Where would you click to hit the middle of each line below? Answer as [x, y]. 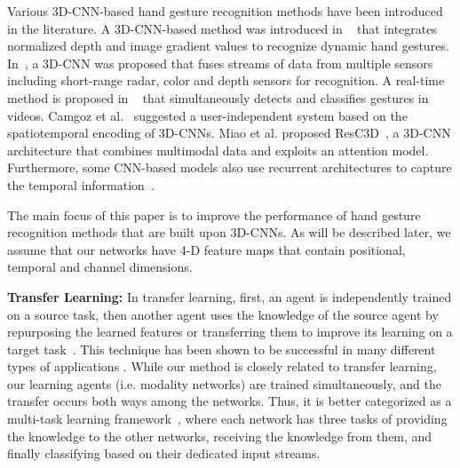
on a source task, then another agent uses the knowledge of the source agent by [223, 314]
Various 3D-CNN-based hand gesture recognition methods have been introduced [225, 11]
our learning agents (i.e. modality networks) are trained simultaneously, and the [224, 383]
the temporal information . [81, 184]
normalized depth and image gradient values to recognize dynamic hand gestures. [228, 46]
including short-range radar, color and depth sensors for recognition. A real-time [226, 80]
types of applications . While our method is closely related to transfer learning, [222, 366]
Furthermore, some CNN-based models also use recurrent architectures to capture [230, 167]
